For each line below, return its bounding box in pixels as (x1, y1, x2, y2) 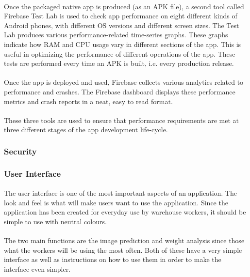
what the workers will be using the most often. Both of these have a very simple (4, 245, 242, 255)
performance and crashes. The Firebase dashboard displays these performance (4, 86, 235, 96)
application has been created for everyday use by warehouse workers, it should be (4, 207, 246, 217)
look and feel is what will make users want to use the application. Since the (4, 197, 228, 207)
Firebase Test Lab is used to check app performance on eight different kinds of (4, 11, 237, 21)
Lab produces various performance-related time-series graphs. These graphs (4, 30, 228, 40)
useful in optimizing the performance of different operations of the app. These (4, 48, 235, 59)
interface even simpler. (4, 263, 71, 274)
